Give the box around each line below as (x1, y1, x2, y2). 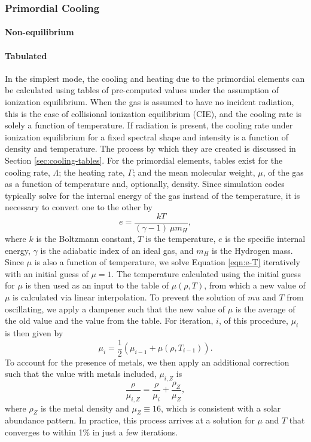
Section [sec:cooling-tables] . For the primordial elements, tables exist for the (5, 154, 283, 166)
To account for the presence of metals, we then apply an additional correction (5, 355, 289, 368)
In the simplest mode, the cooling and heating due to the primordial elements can (5, 72, 305, 84)
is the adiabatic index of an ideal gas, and (40, 244, 194, 256)
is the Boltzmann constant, (36, 232, 135, 245)
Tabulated (5, 49, 47, 62)
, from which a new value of (204, 279, 306, 291)
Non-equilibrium (5, 26, 74, 38)
